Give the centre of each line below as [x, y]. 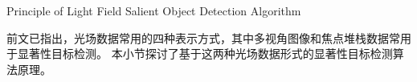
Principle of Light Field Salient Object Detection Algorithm [154, 10]
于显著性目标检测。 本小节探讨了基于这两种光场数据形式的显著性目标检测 [200, 53]
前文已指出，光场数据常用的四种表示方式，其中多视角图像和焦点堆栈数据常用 [209, 37]
